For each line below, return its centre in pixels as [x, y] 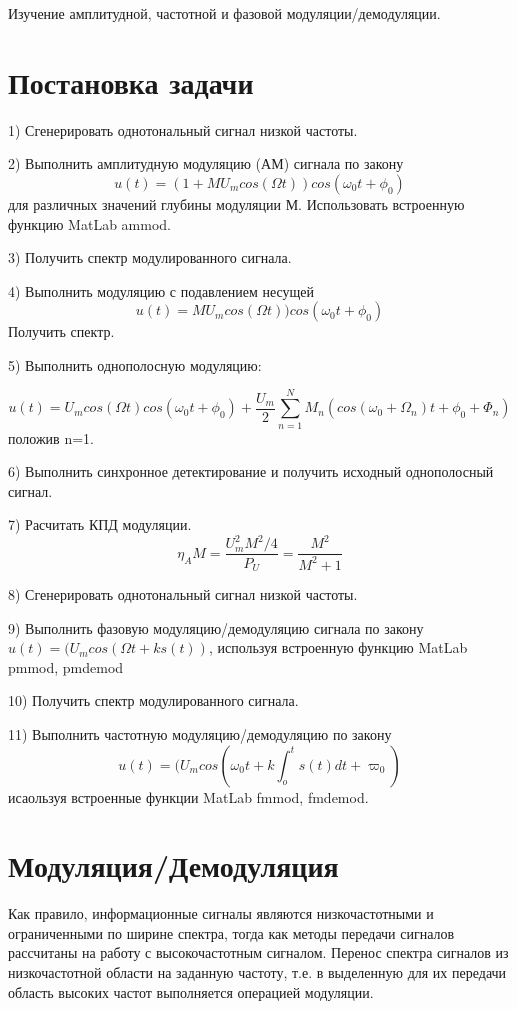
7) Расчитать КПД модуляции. [100, 524]
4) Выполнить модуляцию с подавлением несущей [161, 290]
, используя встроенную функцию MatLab [338, 647]
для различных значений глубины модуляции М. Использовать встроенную [236, 203]
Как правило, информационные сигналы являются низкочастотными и [221, 913]
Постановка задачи [131, 81]
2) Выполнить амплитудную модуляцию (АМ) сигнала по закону [206, 163]
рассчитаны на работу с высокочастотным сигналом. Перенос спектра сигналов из [258, 952]
